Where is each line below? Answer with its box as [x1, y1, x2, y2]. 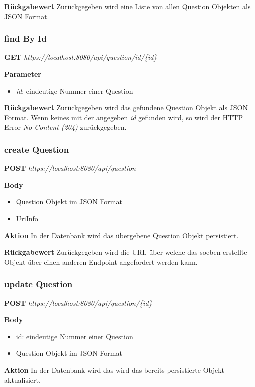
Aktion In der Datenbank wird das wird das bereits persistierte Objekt [4, 364, 225, 375]
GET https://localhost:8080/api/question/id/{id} [4, 52, 157, 62]
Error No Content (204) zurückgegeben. [4, 122, 127, 132]
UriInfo [16, 213, 38, 223]
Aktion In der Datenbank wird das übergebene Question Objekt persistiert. [4, 230, 239, 240]
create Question [4, 143, 69, 155]
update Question [4, 278, 73, 290]
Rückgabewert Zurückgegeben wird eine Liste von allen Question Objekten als [4, 1, 251, 11]
